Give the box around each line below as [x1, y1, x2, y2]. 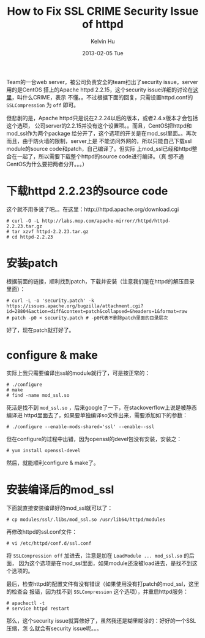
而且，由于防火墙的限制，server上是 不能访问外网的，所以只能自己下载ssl [6, 137, 192, 145]
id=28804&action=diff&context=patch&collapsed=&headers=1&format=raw [6, 308, 188, 314]
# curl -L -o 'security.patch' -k [6, 298, 95, 304]
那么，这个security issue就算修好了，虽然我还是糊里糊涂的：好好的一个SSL [6, 617, 196, 624]
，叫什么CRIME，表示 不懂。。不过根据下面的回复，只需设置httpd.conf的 [12, 93, 193, 101]
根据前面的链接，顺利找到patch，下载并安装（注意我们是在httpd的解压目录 [6, 277, 195, 285]
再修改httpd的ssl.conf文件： [6, 528, 78, 535]
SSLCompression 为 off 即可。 [6, 101, 80, 109]
